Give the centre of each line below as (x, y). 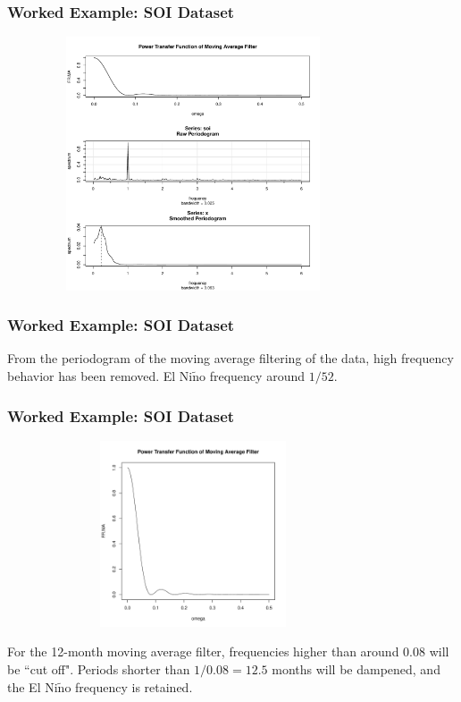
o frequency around (252, 376)
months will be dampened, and (356, 668)
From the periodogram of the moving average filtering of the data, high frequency (230, 358)
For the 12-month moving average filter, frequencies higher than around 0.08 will (228, 651)
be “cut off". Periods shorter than (99, 668)
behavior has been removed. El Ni (100, 376)
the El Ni (33, 686)
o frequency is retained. (129, 686)
